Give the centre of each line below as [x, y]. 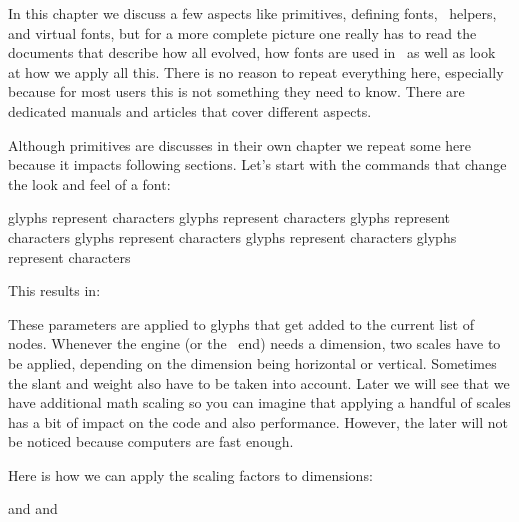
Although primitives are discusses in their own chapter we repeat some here [240, 144]
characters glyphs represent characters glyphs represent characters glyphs [232, 236]
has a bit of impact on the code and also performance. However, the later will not [258, 421]
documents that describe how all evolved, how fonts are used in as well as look [252, 52]
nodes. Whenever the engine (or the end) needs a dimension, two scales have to [254, 343]
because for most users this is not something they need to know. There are [236, 91]
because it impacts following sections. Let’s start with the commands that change [257, 164]
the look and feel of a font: [89, 183]
